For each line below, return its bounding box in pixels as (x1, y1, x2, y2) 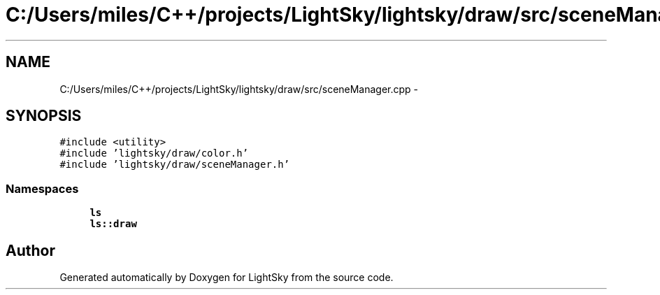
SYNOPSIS (6, 107, 82, 125)
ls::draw (89, 218, 137, 230)
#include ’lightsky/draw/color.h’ (59, 147, 249, 159)
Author (6, 241, 55, 259)
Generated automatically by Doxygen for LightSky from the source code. (59, 271, 394, 284)
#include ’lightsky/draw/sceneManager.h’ (59, 159, 290, 171)
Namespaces (6, 181, 79, 196)
